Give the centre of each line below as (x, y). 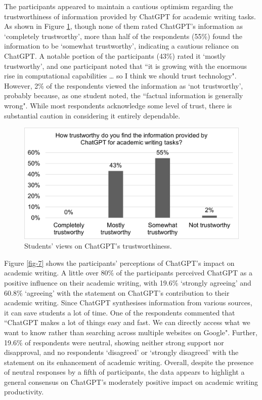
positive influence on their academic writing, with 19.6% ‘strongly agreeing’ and (128, 282)
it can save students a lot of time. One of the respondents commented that (120, 312)
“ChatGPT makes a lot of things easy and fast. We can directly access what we (127, 322)
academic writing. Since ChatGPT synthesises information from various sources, (128, 303)
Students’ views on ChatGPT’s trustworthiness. (98, 246)
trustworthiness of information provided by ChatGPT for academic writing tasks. (130, 16)
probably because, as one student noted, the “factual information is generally (124, 95)
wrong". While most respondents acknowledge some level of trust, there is (118, 105)
